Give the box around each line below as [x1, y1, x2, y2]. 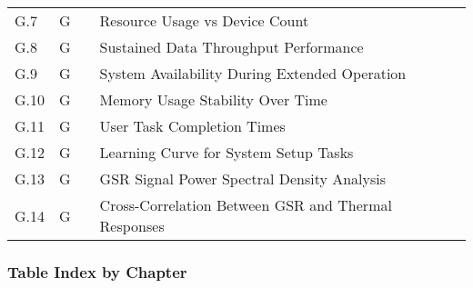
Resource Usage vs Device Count [99, 10, 309, 31]
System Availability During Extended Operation [99, 63, 407, 84]
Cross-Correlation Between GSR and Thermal [99, 194, 392, 215]
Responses [99, 215, 165, 236]
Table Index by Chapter [7, 260, 187, 283]
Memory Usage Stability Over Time [99, 89, 327, 110]
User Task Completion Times [99, 115, 286, 136]
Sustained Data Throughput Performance [99, 36, 364, 57]
